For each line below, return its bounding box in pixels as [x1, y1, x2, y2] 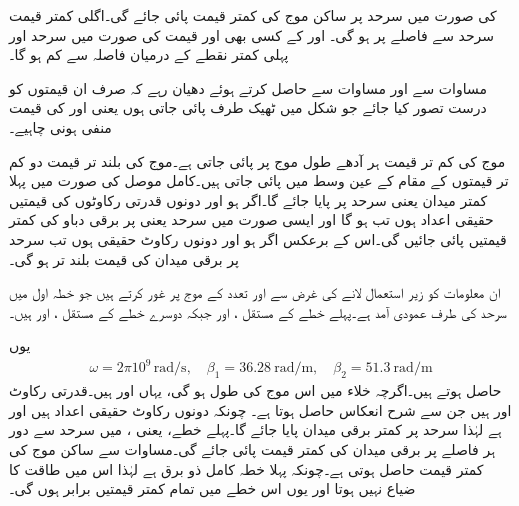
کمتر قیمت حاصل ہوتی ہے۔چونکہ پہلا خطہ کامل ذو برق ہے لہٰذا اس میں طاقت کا [9, 458, 484, 479]
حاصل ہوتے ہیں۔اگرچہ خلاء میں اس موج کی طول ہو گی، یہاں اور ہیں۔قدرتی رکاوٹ [9, 380, 502, 401]
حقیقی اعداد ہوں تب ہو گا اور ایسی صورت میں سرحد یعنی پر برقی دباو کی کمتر [9, 209, 494, 230]
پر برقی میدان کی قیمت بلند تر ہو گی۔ [9, 248, 239, 269]
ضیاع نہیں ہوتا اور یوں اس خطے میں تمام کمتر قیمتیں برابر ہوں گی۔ [9, 478, 416, 499]
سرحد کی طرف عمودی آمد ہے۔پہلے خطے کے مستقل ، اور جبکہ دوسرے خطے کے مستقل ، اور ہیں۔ [9, 301, 507, 322]
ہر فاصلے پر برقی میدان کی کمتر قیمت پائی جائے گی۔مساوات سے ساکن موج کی [9, 439, 496, 460]
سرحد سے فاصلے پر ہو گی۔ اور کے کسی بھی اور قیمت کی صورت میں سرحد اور [9, 24, 495, 45]
